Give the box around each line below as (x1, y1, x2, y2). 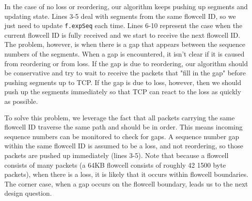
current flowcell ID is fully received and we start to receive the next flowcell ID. (4, 29, 240, 40)
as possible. (4, 96, 38, 106)
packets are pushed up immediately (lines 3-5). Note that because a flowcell (4, 150, 229, 160)
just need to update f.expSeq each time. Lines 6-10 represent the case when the (4, 20, 243, 30)
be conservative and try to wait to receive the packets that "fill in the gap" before (4, 68, 246, 78)
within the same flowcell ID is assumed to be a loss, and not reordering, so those (4, 141, 243, 151)
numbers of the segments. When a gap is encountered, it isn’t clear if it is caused (4, 49, 245, 59)
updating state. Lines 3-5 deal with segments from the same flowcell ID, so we (4, 11, 236, 21)
